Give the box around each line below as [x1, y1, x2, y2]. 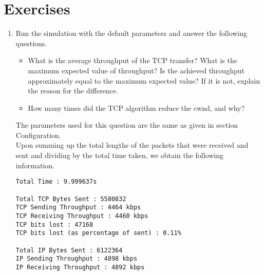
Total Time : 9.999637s [15, 178, 97, 186]
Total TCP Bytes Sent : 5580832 [15, 195, 126, 203]
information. [15, 160, 54, 170]
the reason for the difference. [28, 85, 118, 96]
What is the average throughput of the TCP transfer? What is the [28, 55, 237, 66]
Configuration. [15, 129, 61, 140]
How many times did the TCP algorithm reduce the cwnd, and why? [28, 102, 245, 113]
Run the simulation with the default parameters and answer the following [15, 28, 247, 38]
